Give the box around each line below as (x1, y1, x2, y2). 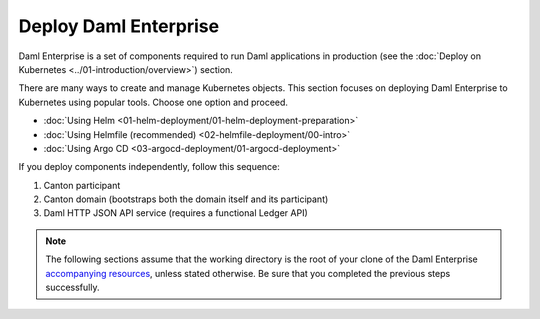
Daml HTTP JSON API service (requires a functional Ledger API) (43, 207, 309, 219)
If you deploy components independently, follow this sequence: (18, 161, 280, 173)
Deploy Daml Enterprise (18, 15, 220, 37)
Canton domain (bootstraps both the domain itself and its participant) (43, 193, 329, 205)
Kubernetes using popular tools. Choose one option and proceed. (18, 96, 289, 108)
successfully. (45, 281, 100, 294)
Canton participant (43, 179, 121, 191)
